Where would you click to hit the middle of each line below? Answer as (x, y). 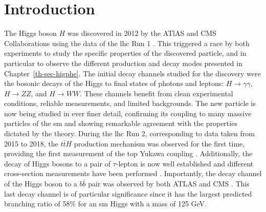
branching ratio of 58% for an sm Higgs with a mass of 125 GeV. (106, 204)
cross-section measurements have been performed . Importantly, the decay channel (133, 173)
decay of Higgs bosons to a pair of (57, 163)
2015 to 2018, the (31, 143)
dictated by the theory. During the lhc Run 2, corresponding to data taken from (129, 133)
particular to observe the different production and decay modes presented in (123, 63)
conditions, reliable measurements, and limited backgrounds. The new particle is (130, 103)
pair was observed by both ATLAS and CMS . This (169, 184)
